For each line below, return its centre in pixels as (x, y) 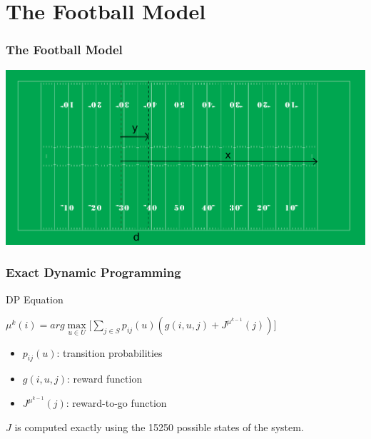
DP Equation (35, 299)
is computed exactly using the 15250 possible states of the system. (159, 427)
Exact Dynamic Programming (93, 272)
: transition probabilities (110, 352)
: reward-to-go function (116, 403)
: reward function (105, 379)
